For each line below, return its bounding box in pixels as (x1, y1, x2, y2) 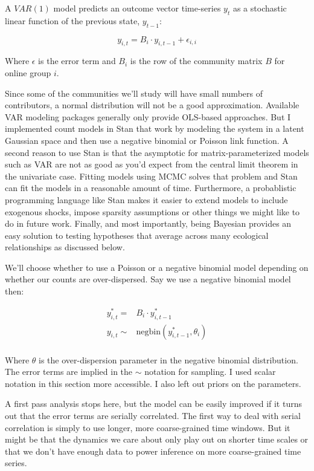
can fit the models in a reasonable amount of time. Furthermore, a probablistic (5, 181, 296, 194)
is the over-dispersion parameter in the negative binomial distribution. (39, 353, 298, 366)
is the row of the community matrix (130, 54, 263, 67)
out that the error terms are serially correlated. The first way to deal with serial (5, 409, 301, 422)
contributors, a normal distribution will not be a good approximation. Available (5, 99, 300, 111)
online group (5, 66, 51, 79)
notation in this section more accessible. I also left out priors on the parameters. (5, 377, 301, 389)
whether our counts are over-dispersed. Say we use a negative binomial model (5, 273, 291, 285)
